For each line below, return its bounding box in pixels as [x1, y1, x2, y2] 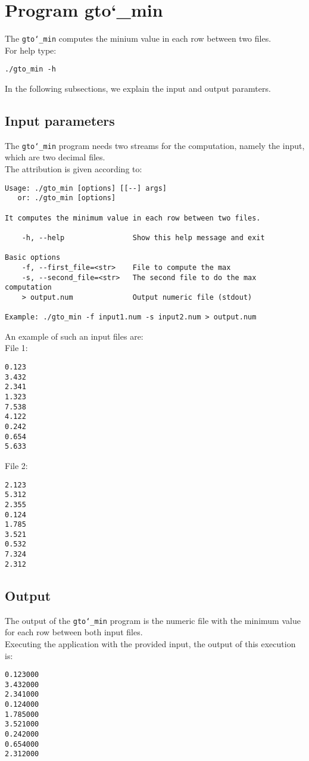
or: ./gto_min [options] [17, 194, 116, 203]
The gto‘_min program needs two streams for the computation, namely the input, [5, 139, 305, 151]
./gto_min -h [5, 65, 56, 74]
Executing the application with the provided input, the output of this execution [5, 637, 296, 650]
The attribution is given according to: [5, 163, 142, 175]
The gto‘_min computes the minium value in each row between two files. [5, 32, 271, 45]
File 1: [5, 341, 28, 354]
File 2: [5, 459, 28, 471]
